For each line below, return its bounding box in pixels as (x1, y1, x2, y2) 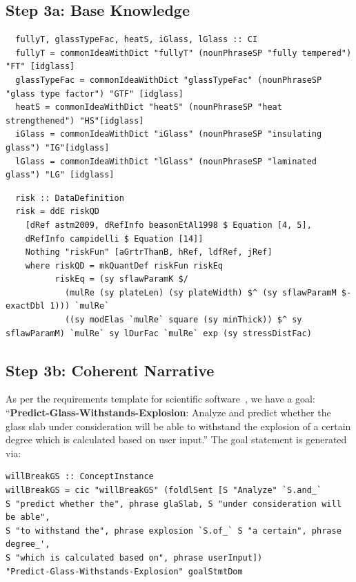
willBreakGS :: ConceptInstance (6, 472, 154, 482)
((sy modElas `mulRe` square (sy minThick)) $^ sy (64, 315, 302, 325)
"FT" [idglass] (6, 61, 75, 72)
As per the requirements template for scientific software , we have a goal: (6, 391, 315, 406)
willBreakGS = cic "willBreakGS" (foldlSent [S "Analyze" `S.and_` (6, 485, 322, 496)
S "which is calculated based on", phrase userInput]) (6, 553, 263, 563)
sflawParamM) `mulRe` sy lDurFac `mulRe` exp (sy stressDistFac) (6, 328, 312, 338)
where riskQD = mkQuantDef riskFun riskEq (25, 260, 223, 271)
